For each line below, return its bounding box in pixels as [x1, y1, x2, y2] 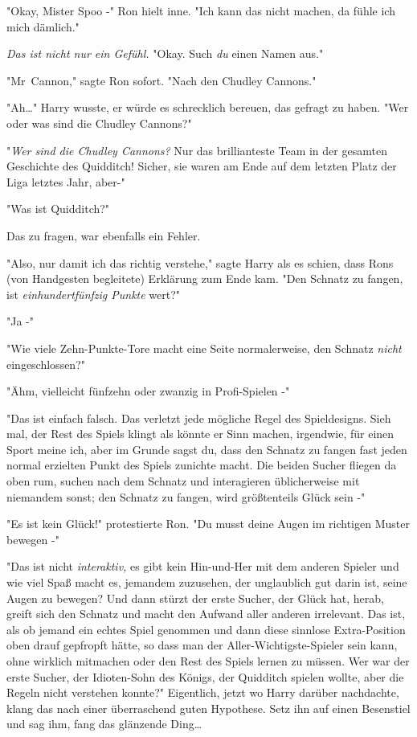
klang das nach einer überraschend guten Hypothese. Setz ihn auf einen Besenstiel [6, 699, 411, 716]
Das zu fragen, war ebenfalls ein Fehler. [6, 227, 201, 244]
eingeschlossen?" [6, 355, 85, 372]
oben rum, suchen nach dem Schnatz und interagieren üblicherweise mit [6, 473, 360, 489]
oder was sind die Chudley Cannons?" [6, 114, 192, 131]
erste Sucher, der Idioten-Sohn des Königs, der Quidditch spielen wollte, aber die [6, 668, 404, 685]
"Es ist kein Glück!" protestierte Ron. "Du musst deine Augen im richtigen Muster [6, 515, 410, 532]
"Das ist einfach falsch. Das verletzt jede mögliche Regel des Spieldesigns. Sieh [6, 409, 391, 426]
